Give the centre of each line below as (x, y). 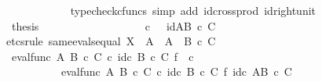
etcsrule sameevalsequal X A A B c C (111, 41)
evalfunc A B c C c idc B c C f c (102, 56)
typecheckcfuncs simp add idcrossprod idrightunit (193, 10)
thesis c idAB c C (113, 25)
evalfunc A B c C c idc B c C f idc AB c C (176, 71)
